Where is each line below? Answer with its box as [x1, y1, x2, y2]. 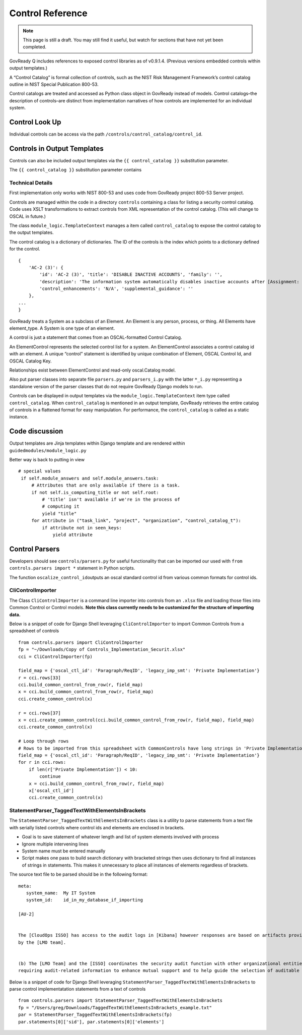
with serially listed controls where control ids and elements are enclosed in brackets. [9, 824, 185, 830]
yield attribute [52, 532, 93, 537]
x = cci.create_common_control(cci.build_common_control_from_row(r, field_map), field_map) [18, 717, 255, 723]
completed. [23, 44, 46, 50]
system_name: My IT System [26, 890, 96, 896]
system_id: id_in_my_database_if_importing [26, 897, 143, 903]
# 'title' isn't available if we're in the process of [42, 497, 181, 502]
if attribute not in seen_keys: [42, 525, 122, 530]
